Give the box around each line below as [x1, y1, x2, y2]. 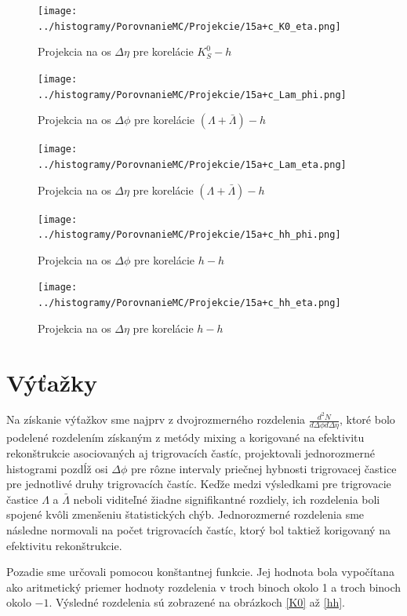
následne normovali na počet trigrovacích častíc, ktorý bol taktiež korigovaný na [6, 521, 391, 538]
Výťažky [6, 366, 98, 398]
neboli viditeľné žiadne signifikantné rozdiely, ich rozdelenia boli [73, 490, 380, 507]
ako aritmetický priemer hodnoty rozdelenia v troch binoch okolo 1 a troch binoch [6, 578, 402, 595]
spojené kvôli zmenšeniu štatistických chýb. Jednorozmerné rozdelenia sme [6, 506, 365, 523]
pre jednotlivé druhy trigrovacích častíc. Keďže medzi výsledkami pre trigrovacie [6, 476, 391, 492]
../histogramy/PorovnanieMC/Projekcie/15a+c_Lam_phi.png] [38, 89, 347, 100]
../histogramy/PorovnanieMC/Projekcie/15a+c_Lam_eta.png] [38, 159, 347, 170]
